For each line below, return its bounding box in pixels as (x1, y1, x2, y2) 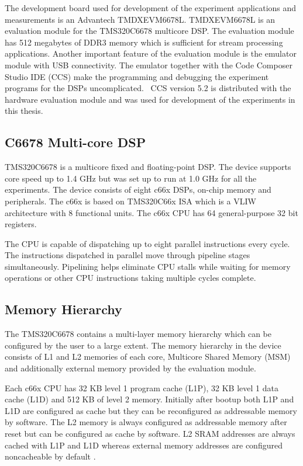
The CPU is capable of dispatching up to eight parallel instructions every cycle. (5, 237, 290, 249)
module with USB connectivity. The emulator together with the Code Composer (5, 58, 292, 71)
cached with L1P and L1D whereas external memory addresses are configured (5, 439, 283, 451)
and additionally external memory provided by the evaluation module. (5, 362, 256, 374)
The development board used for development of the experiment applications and (5, 2, 297, 13)
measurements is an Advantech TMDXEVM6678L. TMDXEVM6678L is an (5, 13, 275, 25)
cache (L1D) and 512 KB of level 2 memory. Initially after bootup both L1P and (5, 393, 294, 405)
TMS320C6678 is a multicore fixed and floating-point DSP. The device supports (5, 161, 291, 173)
